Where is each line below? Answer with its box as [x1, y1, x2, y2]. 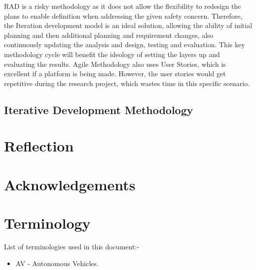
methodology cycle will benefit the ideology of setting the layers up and [4, 49, 220, 59]
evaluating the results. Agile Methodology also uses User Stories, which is [4, 59, 226, 69]
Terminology [4, 213, 91, 233]
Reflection [4, 136, 74, 156]
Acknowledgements [4, 174, 136, 194]
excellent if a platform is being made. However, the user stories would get [4, 68, 226, 79]
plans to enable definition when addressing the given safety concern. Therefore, [4, 10, 243, 21]
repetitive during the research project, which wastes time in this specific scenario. [4, 78, 250, 88]
